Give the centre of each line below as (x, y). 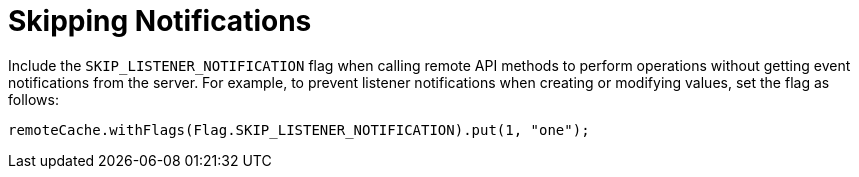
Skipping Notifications (160, 21)
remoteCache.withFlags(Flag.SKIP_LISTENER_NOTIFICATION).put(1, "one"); (299, 129)
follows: (33, 99)
